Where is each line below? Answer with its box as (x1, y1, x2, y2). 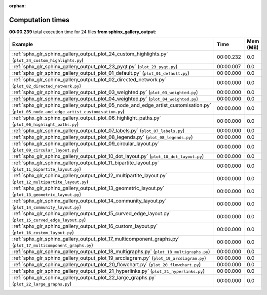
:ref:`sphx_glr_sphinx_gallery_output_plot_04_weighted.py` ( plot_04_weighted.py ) (12, 96, 198, 102)
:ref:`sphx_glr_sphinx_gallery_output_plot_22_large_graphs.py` (12, 274, 156, 281)
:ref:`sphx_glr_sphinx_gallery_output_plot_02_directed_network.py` (12, 76, 166, 83)
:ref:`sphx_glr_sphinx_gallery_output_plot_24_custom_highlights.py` (12, 50, 168, 57)
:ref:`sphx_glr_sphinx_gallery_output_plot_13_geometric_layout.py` (12, 185, 165, 192)
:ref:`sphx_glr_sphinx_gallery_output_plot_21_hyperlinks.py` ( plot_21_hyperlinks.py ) (12, 268, 205, 275)
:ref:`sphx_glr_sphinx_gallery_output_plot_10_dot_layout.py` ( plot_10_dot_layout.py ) (12, 153, 204, 160)
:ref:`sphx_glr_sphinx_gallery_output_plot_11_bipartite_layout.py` (12, 159, 159, 166)
